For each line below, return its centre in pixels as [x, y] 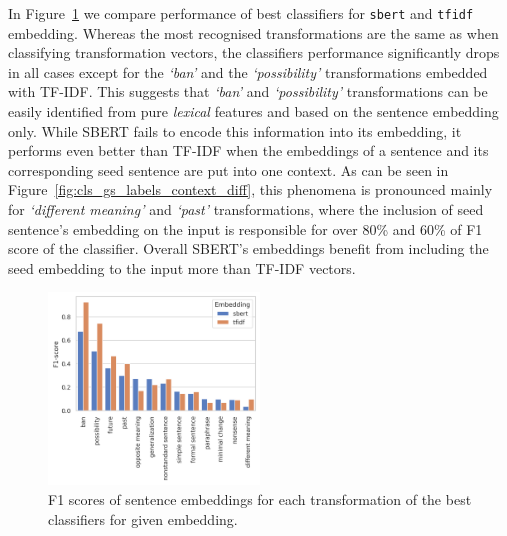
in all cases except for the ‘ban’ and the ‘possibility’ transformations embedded [248, 71]
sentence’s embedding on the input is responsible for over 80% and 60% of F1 [245, 228]
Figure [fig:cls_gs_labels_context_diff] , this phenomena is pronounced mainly [250, 189]
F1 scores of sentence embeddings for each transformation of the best [260, 498]
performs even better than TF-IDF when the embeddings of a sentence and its [248, 150]
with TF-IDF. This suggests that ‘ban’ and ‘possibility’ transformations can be [248, 91]
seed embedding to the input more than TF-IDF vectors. [182, 267]
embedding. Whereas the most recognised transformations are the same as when [253, 32]
